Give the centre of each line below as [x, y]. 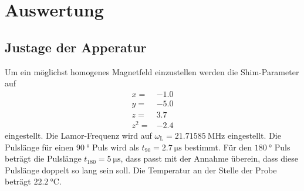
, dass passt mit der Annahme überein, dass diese [209, 158]
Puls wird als [116, 147]
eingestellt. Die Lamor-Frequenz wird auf [78, 135]
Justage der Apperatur [76, 47]
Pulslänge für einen [39, 147]
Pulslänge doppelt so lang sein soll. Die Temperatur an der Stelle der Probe [141, 170]
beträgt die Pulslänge [43, 158]
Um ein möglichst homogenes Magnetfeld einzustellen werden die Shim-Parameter [152, 71]
